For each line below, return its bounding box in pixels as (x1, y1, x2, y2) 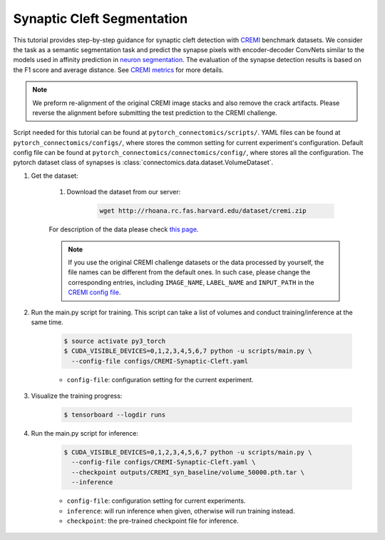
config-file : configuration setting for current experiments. (66, 496, 246, 505)
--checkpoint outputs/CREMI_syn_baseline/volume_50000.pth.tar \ (71, 468, 305, 476)
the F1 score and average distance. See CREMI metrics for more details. (13, 65, 224, 74)
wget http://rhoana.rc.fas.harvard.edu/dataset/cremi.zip (99, 207, 307, 215)
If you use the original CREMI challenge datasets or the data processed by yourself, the (68, 258, 324, 266)
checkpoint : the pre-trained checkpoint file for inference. (66, 516, 239, 525)
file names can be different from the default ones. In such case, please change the (68, 268, 311, 276)
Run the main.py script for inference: (31, 429, 139, 438)
